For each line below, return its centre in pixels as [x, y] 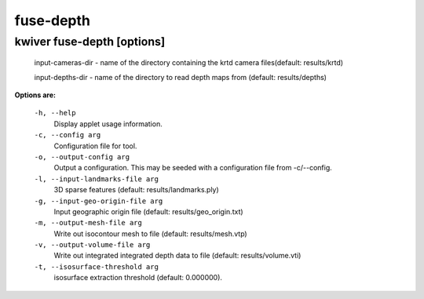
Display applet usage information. [108, 124]
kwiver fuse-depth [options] [90, 42]
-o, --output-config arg [82, 157]
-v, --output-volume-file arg [92, 245]
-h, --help [55, 113]
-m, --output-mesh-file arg [88, 223]
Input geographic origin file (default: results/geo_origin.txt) [148, 211]
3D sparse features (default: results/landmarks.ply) [136, 190]
